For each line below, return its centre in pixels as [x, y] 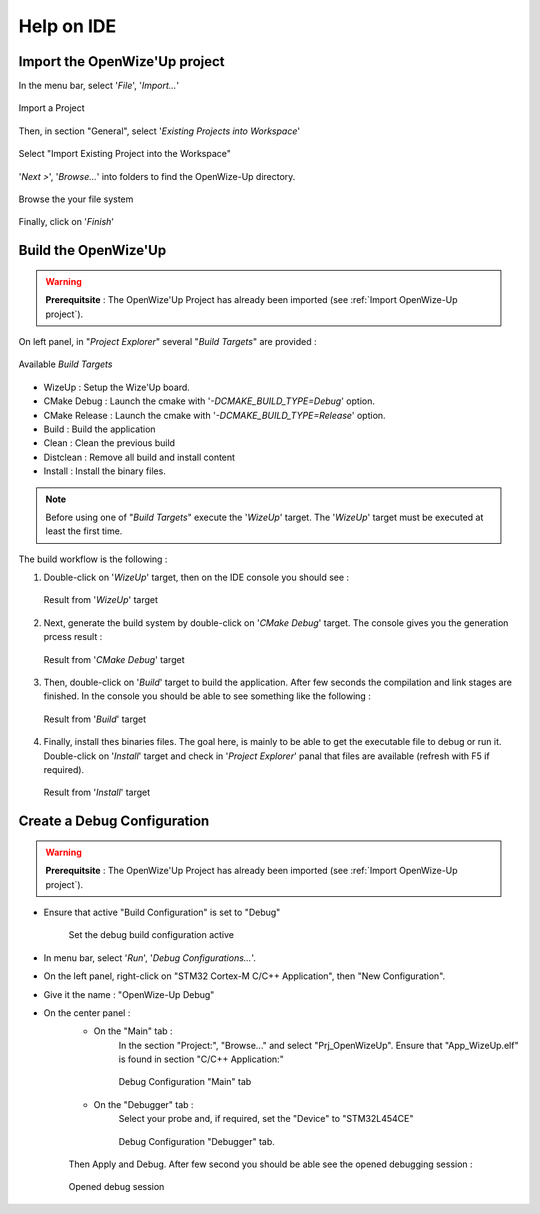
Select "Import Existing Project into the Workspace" [125, 154]
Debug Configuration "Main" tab [185, 1082]
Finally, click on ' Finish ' [66, 222]
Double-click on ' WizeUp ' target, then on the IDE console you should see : [196, 577]
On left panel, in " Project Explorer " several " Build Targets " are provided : [167, 341]
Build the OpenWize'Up [92, 250]
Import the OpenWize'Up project [121, 61]
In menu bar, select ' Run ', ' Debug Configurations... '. [150, 957]
